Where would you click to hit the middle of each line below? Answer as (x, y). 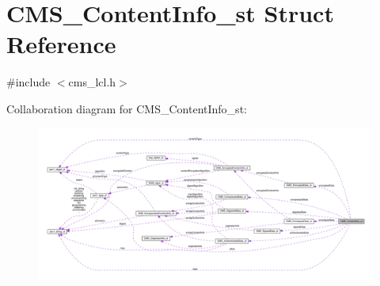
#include (28, 82)
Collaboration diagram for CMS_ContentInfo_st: (127, 108)
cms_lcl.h (92, 82)
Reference (61, 44)
